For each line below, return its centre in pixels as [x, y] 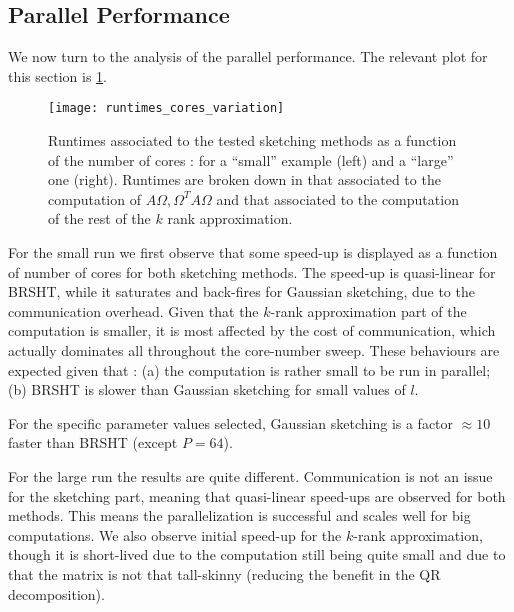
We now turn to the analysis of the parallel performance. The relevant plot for [248, 56]
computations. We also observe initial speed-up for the [175, 534]
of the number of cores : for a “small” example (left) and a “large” [251, 159]
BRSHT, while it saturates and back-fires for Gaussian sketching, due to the [241, 291]
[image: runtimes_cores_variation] [166, 108]
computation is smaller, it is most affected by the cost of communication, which [252, 330]
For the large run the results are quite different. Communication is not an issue [250, 475]
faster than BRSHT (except [93, 442]
